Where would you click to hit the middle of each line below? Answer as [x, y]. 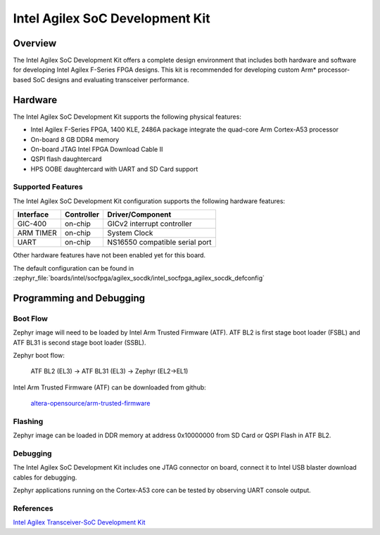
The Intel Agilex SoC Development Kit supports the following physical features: [127, 117]
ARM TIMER [37, 233]
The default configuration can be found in [73, 268]
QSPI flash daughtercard [66, 159]
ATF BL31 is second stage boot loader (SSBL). [80, 342]
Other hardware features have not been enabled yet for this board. [109, 255]
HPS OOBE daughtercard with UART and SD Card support [114, 169]
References [33, 508]
